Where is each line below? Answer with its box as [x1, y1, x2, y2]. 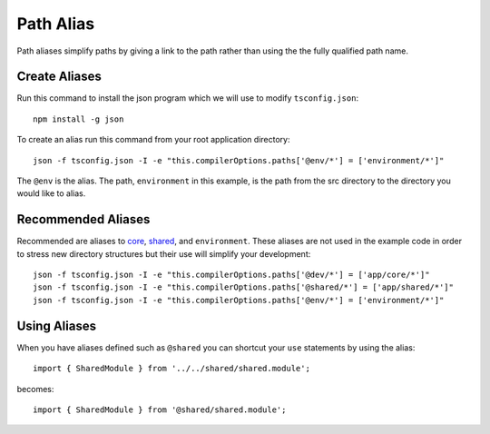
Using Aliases [16, 318, 97, 333]
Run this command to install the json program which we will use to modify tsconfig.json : [16, 93, 358, 104]
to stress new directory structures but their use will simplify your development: [16, 248, 311, 259]
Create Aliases [16, 69, 102, 84]
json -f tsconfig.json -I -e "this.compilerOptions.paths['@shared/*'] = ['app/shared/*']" [33, 282, 454, 292]
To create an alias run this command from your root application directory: [16, 134, 290, 145]
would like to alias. [16, 188, 86, 199]
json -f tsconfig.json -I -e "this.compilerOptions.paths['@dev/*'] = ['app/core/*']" [33, 270, 430, 281]
